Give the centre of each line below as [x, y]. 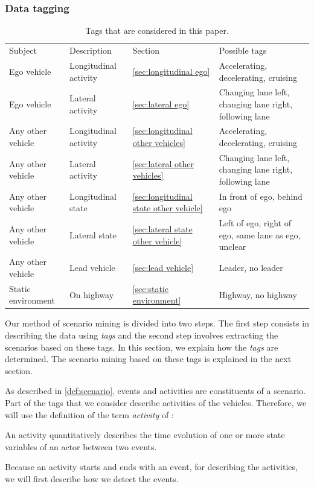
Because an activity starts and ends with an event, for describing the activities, [151, 467]
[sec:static [150, 288]
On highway [91, 294]
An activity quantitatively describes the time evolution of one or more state [145, 435]
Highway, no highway [258, 294]
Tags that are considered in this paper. [157, 30]
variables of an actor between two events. [81, 446]
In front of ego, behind [261, 196]
